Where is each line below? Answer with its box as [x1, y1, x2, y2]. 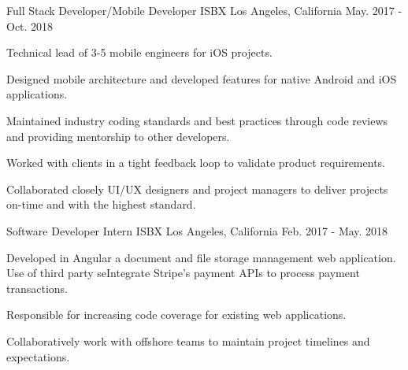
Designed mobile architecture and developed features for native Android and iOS [6, 70, 397, 87]
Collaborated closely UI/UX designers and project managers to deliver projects [6, 180, 388, 197]
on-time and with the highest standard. [6, 196, 196, 213]
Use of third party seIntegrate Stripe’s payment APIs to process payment [6, 265, 360, 281]
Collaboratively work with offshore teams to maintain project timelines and [6, 332, 370, 349]
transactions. [6, 279, 68, 296]
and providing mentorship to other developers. [6, 128, 230, 144]
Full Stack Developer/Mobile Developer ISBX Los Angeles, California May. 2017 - [6, 2, 402, 18]
